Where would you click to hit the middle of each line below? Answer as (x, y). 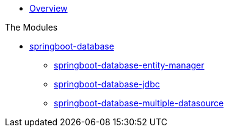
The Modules (31, 27)
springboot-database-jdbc (107, 84)
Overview (49, 8)
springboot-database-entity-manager (129, 65)
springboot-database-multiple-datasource (139, 103)
